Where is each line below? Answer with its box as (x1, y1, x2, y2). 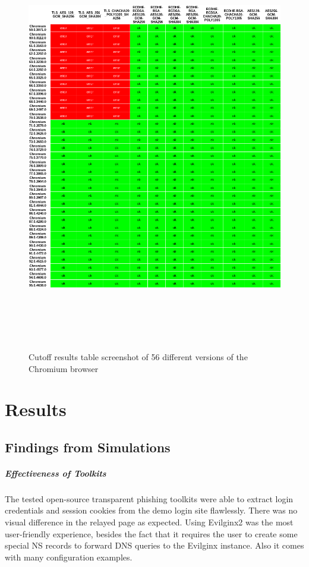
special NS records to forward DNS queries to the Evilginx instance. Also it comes (5, 539, 304, 552)
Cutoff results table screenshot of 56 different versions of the (29, 350, 248, 363)
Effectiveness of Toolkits (5, 467, 106, 479)
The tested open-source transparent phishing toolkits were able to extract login (5, 492, 294, 505)
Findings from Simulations (5, 437, 171, 456)
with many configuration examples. (5, 550, 133, 563)
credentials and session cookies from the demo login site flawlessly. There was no (5, 504, 298, 516)
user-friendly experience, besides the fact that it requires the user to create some (5, 527, 298, 540)
